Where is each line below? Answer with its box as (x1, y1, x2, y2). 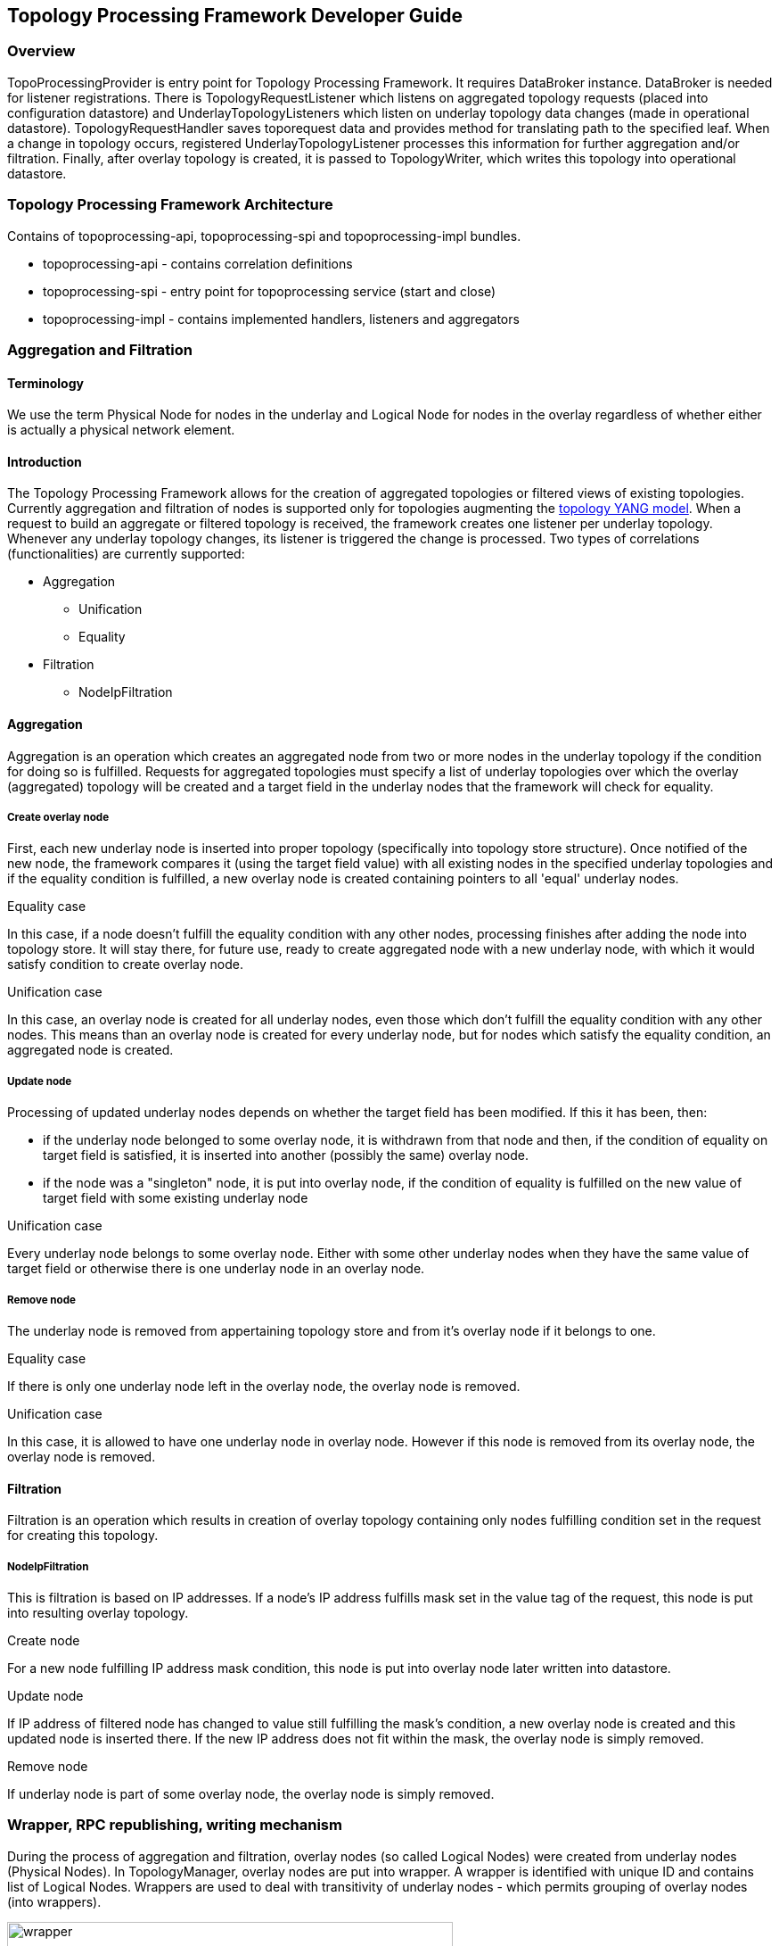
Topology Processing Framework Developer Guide (7, 4, 463, 27)
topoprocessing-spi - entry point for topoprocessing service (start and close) (43, 283, 496, 299)
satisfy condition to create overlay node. (7, 956, 243, 973)
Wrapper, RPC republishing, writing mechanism (7, 1816, 342, 1834)
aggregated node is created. (7, 1042, 174, 1058)
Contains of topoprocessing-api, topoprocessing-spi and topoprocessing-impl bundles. (7, 228, 521, 244)
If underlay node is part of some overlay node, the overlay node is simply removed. (7, 1785, 495, 1801)
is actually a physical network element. (7, 422, 235, 438)
